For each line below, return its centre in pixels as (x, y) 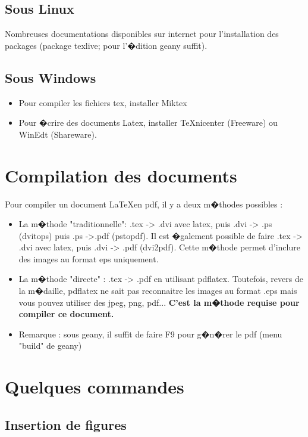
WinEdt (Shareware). (58, 134)
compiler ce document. (66, 314)
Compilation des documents (121, 175)
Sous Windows (51, 77)
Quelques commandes (95, 387)
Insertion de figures (66, 424)
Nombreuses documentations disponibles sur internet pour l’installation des (142, 34)
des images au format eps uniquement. (89, 258)
